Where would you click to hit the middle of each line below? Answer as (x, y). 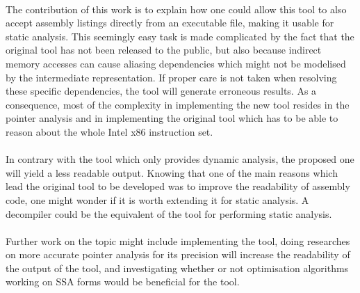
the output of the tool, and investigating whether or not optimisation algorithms (177, 268)
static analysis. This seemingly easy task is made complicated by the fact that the (180, 36)
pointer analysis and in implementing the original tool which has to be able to (172, 118)
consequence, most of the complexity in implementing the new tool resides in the (178, 104)
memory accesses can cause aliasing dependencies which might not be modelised (176, 63)
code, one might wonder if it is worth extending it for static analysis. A (157, 199)
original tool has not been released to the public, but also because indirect (164, 50)
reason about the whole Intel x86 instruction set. (109, 131)
